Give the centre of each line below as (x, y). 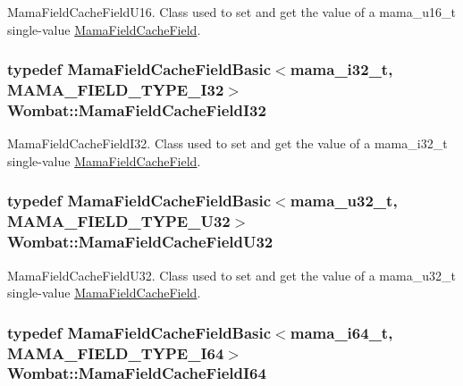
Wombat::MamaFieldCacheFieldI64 (137, 373)
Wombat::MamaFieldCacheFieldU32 (140, 242)
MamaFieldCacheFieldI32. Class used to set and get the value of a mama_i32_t (227, 143)
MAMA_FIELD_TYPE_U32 (119, 221)
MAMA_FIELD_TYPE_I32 (116, 90)
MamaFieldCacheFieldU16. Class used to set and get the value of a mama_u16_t (231, 12)
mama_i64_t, (341, 332)
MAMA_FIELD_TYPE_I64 (116, 352)
